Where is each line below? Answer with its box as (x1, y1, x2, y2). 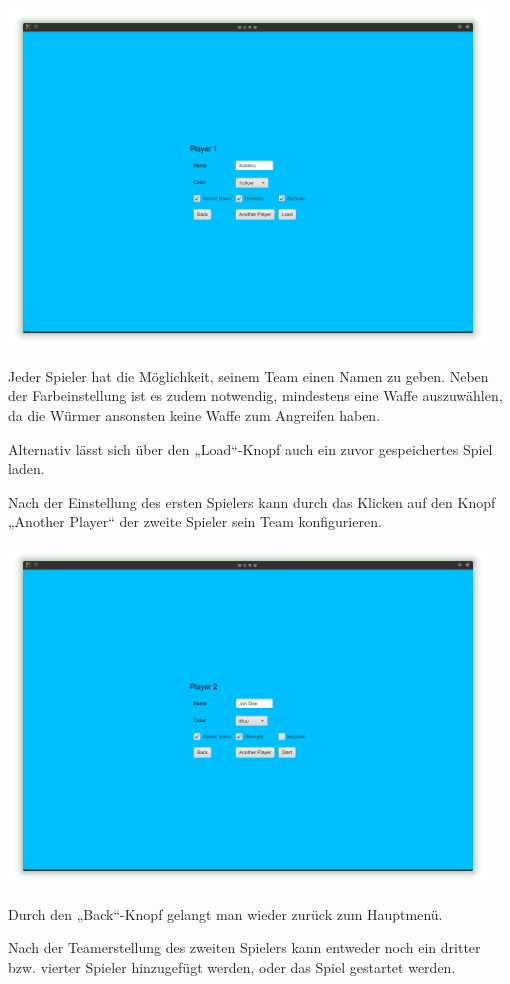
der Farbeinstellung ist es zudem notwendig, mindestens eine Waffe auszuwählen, (8, 385, 503, 406)
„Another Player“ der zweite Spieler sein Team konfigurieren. (8, 511, 382, 532)
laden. (8, 458, 45, 479)
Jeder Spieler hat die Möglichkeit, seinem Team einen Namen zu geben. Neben (8, 365, 489, 386)
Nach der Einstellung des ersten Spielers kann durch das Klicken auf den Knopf (8, 491, 496, 512)
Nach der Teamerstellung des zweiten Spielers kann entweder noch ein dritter (8, 937, 481, 958)
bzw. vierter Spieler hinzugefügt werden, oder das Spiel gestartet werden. (8, 956, 456, 977)
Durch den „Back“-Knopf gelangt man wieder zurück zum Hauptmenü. (8, 903, 443, 924)
